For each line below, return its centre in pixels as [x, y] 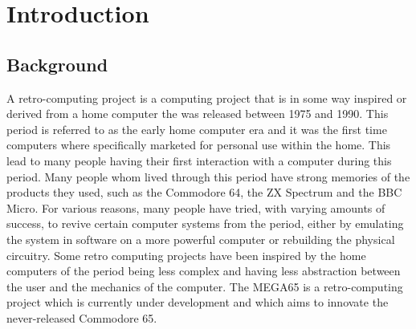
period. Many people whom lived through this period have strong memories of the [208, 176]
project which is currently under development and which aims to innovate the [198, 302]
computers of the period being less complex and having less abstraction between [204, 271]
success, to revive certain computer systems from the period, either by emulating [205, 223]
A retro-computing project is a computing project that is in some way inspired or [207, 97]
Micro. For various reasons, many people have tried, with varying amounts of [196, 207]
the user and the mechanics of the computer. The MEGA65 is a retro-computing [205, 286]
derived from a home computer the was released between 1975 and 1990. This [198, 114]
